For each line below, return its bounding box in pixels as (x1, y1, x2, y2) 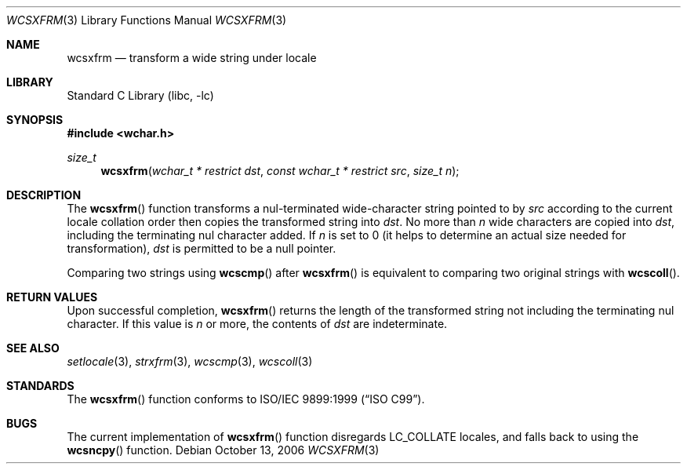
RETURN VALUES (6, 290, 98, 304)
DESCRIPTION (6, 188, 82, 202)
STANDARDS (6, 379, 75, 392)
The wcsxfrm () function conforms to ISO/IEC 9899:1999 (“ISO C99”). (67, 392, 425, 406)
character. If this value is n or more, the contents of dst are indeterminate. (67, 317, 448, 330)
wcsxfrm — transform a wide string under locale (67, 51, 317, 64)
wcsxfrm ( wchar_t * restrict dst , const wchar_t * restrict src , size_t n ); (100, 164, 460, 177)
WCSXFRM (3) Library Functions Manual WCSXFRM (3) (6, 13, 287, 27)
